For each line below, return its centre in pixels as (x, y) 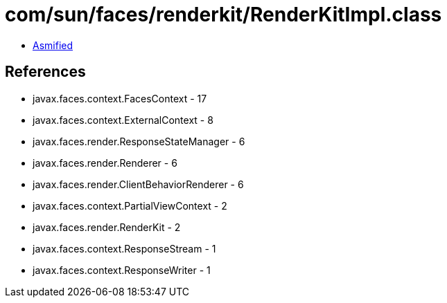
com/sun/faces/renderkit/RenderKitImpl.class (223, 15)
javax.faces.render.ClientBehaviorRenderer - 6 (138, 184)
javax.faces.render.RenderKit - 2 (107, 227)
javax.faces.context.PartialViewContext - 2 (130, 205)
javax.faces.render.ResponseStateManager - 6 (139, 141)
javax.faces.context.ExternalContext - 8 (123, 120)
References (45, 72)
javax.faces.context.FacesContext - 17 (120, 98)
